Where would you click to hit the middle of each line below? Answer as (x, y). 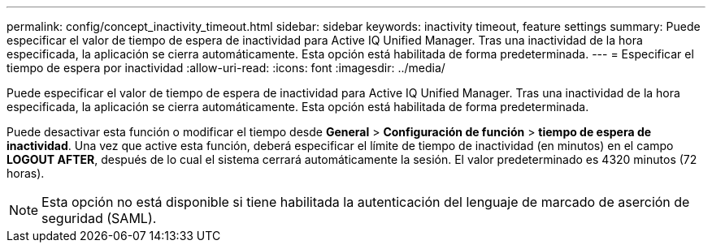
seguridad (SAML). (99, 218)
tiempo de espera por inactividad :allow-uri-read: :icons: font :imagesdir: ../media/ (226, 68)
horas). (26, 173)
